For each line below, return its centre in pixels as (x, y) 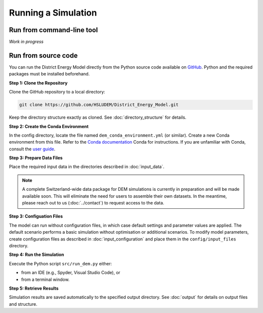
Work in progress (26, 42)
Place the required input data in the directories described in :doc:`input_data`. (87, 167)
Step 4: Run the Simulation (37, 255)
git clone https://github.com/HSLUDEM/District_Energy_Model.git (99, 105)
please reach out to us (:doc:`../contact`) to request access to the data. (93, 203)
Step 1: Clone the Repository (38, 83)
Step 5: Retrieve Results (34, 288)
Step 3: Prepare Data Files (36, 158)
